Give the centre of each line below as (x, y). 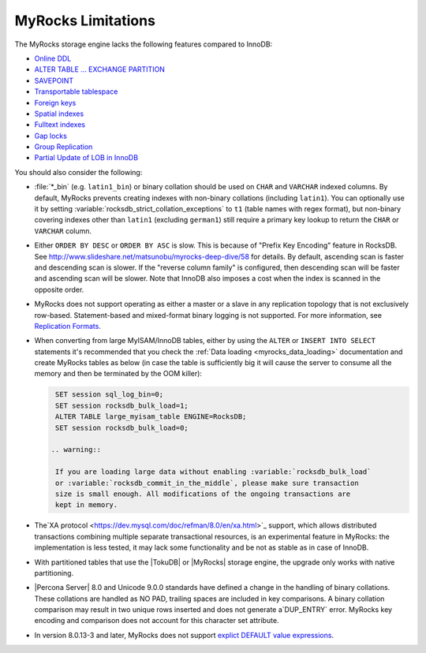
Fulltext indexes (60, 125)
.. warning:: (76, 450)
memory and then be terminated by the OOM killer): (118, 374)
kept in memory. (87, 505)
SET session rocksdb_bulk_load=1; (122, 405)
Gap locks (50, 136)
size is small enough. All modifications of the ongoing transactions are (203, 494)
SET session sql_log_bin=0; (110, 395)
